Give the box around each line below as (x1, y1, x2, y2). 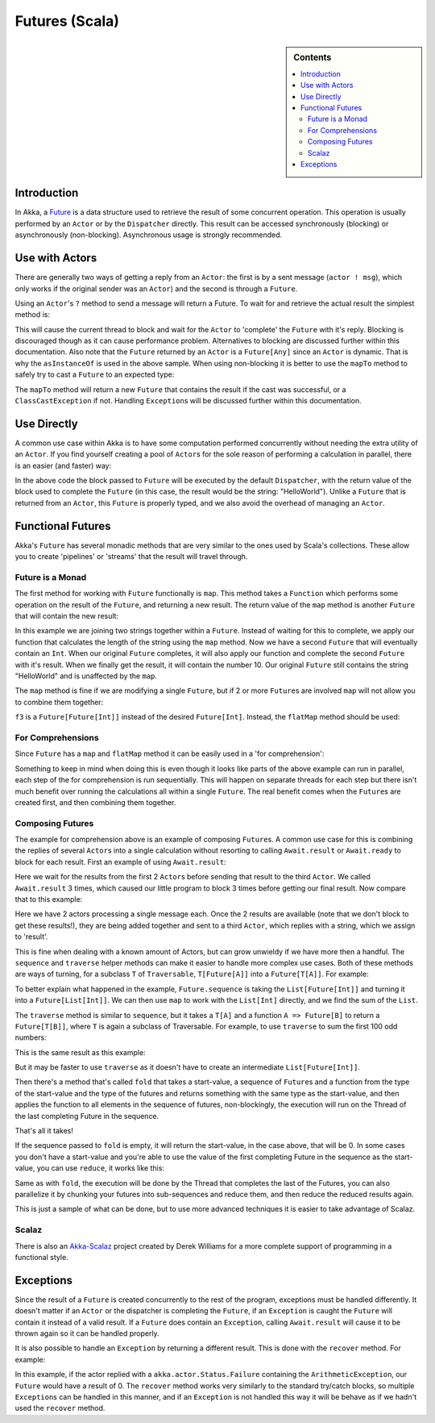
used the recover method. (14, 1404, 106, 1413)
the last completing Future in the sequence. (14, 1111, 159, 1120)
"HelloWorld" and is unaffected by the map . (14, 671, 157, 681)
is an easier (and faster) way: (14, 461, 112, 470)
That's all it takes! (14, 1126, 74, 1136)
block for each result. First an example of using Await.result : (14, 857, 226, 866)
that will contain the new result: (14, 611, 119, 621)
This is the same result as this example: (14, 1047, 146, 1057)
